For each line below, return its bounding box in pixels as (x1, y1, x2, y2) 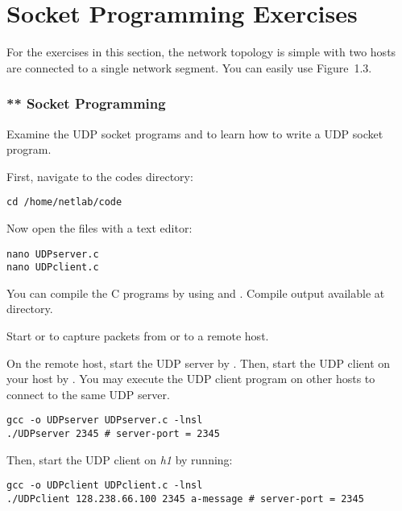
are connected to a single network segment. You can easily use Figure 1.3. (6, 59, 372, 76)
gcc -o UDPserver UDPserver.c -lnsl (6, 414, 203, 427)
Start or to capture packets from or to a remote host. (6, 328, 269, 344)
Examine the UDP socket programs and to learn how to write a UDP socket (6, 125, 383, 142)
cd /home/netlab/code (6, 196, 122, 208)
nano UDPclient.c (6, 262, 99, 274)
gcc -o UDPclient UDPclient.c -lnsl (6, 480, 203, 492)
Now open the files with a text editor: (6, 219, 193, 236)
